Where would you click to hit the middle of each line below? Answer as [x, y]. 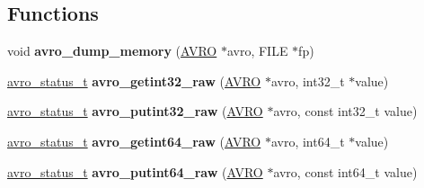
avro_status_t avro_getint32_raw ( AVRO [134, 81]
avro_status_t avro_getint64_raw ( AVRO [134, 141]
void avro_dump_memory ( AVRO [112, 51]
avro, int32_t [308, 81]
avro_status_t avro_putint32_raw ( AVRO [135, 111]
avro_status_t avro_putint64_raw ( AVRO [135, 171]
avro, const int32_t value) [345, 111]
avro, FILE [257, 51]
